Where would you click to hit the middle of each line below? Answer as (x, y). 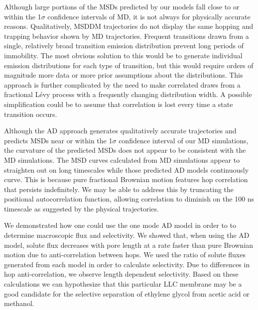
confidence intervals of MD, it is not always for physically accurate (149, 16)
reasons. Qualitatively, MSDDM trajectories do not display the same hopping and (129, 26)
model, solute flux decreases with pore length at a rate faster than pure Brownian (129, 245)
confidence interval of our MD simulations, (184, 140)
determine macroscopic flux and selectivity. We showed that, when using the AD (127, 235)
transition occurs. (31, 114)
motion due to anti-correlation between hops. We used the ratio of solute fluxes (125, 255)
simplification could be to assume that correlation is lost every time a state (119, 104)
